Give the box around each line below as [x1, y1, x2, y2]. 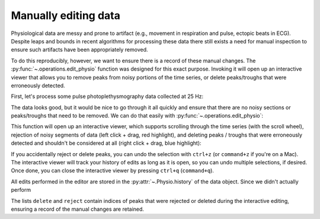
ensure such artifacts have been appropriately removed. [11, 46, 148, 53]
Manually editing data [11, 9, 121, 22]
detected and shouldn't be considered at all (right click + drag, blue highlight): [11, 139, 201, 147]
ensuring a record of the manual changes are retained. [11, 205, 145, 212]
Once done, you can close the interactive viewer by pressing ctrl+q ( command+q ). [11, 167, 215, 174]
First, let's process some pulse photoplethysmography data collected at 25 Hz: [11, 93, 204, 100]
